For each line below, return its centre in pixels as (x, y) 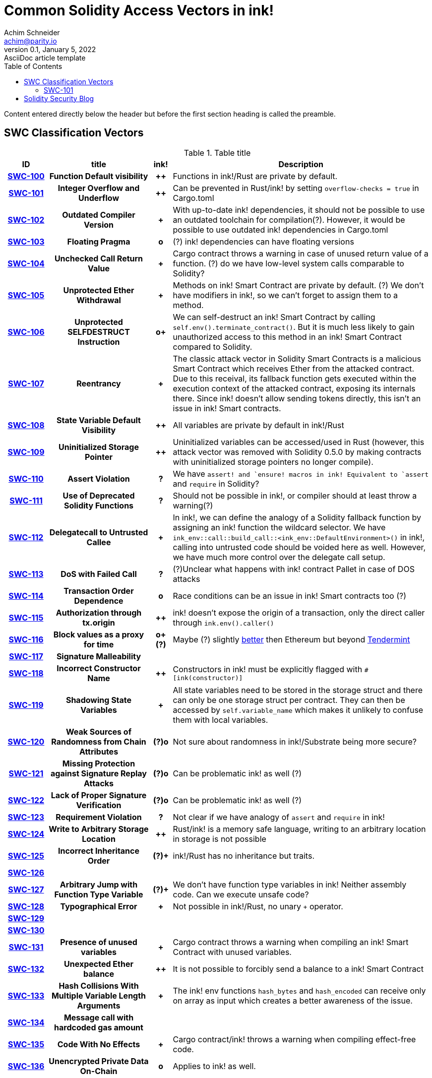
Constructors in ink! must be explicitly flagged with (268, 669)
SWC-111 (26, 500)
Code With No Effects (99, 1044)
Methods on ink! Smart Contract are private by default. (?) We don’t (298, 285)
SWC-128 (26, 906)
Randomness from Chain (99, 741)
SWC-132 (26, 969)
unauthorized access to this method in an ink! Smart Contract (287, 337)
